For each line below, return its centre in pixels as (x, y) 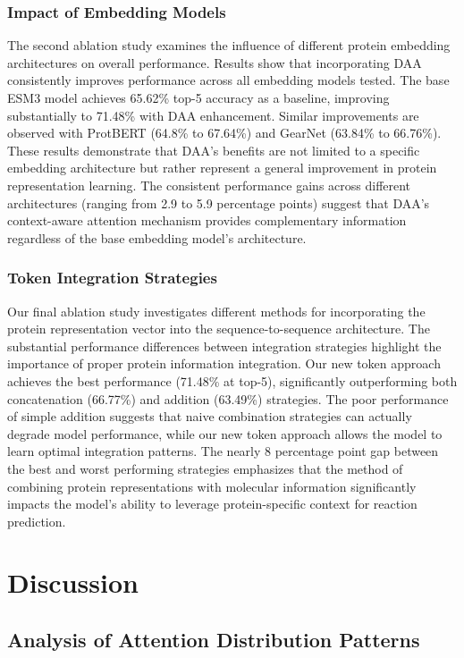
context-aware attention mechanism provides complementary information (207, 220)
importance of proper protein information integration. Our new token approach (224, 363)
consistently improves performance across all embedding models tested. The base (228, 80)
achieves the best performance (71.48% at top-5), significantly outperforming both (232, 380)
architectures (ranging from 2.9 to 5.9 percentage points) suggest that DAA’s (219, 202)
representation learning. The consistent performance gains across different (209, 185)
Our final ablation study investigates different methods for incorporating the (216, 311)
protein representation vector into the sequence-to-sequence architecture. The (219, 329)
